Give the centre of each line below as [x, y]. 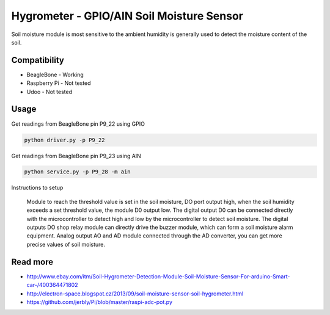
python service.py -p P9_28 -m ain [77, 172]
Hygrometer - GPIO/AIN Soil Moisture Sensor [127, 16]
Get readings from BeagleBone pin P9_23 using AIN [76, 156]
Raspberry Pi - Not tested [59, 83]
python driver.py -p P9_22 [64, 140]
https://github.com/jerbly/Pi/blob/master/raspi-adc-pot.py [99, 302]
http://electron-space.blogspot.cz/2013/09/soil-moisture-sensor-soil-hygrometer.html [135, 294]
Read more [32, 262]
